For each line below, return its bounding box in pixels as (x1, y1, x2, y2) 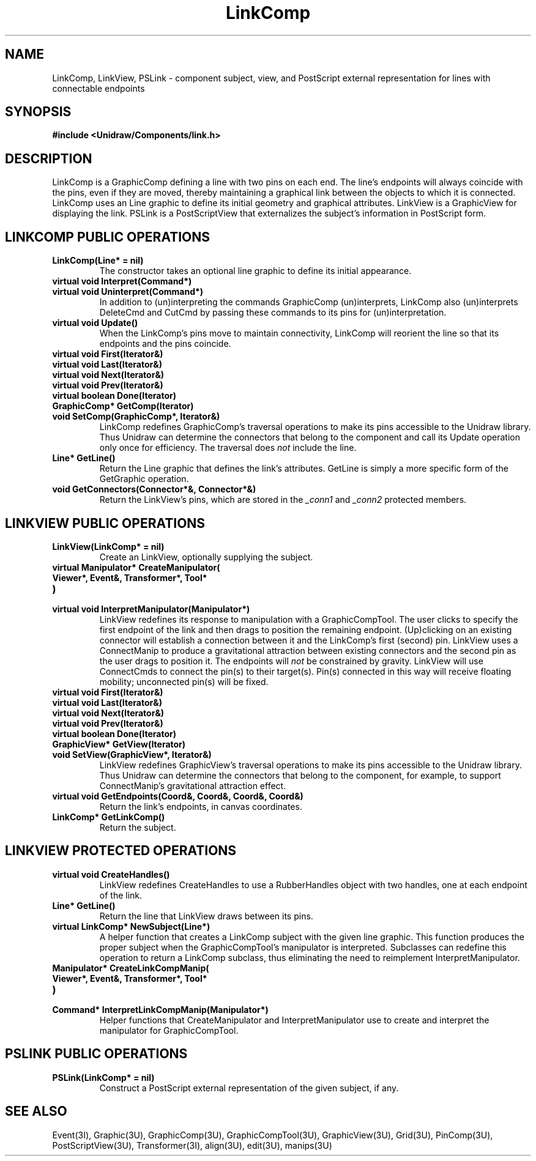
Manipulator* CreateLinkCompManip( (52, 962, 209, 973)
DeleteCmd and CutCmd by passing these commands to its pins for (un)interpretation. (99, 307, 447, 318)
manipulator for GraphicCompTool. (99, 1025, 239, 1036)
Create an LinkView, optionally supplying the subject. (99, 551, 313, 562)
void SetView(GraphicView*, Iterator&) (52, 749, 212, 760)
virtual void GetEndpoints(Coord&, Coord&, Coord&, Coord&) (52, 790, 303, 801)
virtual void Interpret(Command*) (52, 276, 192, 287)
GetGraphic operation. (99, 473, 189, 484)
